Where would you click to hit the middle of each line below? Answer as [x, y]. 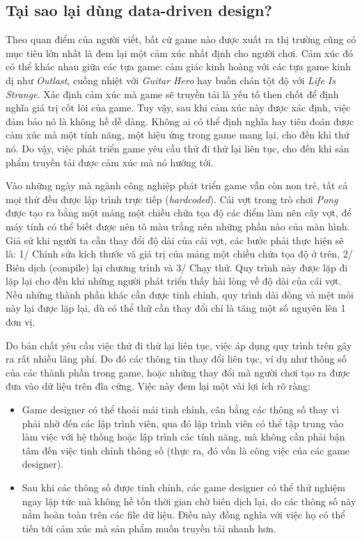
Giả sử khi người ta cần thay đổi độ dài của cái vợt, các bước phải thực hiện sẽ [175, 240]
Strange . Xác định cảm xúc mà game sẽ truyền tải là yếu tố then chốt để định [172, 94]
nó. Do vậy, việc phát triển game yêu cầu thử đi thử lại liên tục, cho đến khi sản [178, 148]
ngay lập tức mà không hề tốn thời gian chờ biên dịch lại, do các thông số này [189, 501]
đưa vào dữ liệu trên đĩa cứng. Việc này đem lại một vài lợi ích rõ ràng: [158, 386]
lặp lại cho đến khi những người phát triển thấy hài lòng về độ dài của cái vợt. [174, 281]
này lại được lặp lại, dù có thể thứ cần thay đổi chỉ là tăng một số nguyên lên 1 [176, 308]
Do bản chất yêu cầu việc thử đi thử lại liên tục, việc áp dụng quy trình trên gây [179, 345]
